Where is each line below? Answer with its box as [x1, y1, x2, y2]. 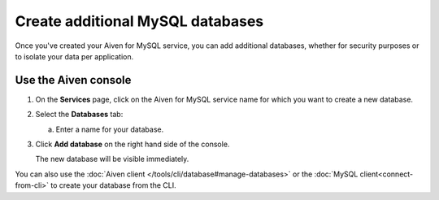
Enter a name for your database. [55, 124, 164, 134]
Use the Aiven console [15, 73, 132, 87]
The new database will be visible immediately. [35, 154, 189, 164]
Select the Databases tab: [35, 110, 124, 120]
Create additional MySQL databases [15, 12, 264, 30]
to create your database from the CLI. [50, 180, 176, 190]
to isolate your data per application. [15, 51, 134, 61]
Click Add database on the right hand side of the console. [35, 139, 230, 150]
